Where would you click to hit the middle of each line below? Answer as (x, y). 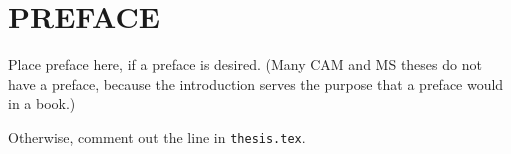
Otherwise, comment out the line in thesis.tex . (157, 136)
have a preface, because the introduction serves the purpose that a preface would (256, 83)
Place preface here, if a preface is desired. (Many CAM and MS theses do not (245, 64)
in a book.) (42, 103)
